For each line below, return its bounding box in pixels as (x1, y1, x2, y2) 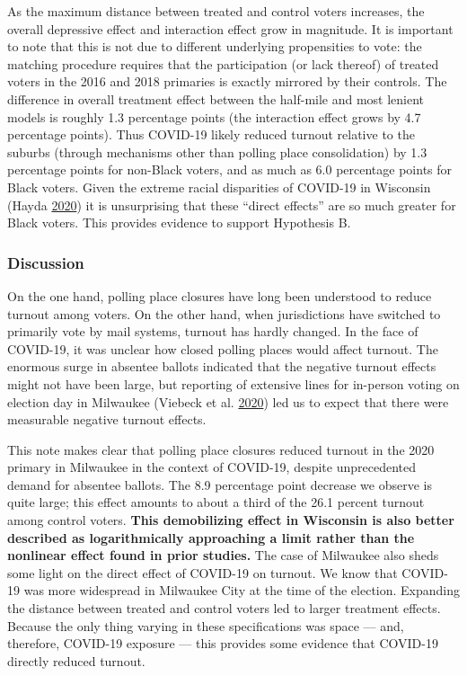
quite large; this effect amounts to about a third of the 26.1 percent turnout (7, 493, 425, 511)
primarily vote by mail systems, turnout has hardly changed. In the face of (7, 322, 419, 341)
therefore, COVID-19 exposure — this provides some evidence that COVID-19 (7, 634, 438, 653)
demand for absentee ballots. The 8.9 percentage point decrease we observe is (7, 475, 432, 494)
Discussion (7, 251, 84, 273)
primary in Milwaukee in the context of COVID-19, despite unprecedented (7, 458, 416, 476)
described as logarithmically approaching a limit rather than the (7, 528, 415, 547)
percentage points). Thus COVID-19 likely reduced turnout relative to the (7, 125, 415, 144)
